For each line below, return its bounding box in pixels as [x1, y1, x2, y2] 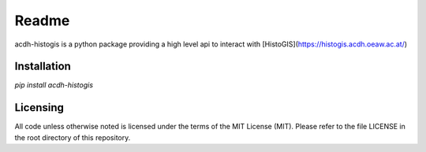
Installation [14, 60, 71, 73]
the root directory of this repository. [14, 132, 131, 142]
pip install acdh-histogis [14, 80, 94, 90]
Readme [14, 12, 70, 29]
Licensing [14, 101, 65, 114]
